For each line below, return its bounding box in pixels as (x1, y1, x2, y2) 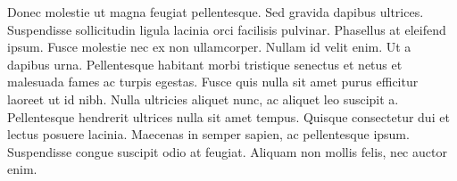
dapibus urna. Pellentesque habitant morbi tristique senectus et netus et (7, 54, 403, 73)
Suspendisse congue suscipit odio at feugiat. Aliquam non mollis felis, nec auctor (7, 142, 447, 160)
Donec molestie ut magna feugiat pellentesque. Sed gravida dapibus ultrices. (7, 3, 424, 21)
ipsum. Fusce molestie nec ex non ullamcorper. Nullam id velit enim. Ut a (7, 37, 411, 56)
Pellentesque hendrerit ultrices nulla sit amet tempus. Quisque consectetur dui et (7, 107, 450, 126)
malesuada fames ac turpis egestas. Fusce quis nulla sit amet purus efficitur (7, 72, 419, 91)
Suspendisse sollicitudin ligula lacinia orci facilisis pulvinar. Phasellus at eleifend (7, 20, 446, 38)
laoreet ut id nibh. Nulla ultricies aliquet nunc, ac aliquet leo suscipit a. (7, 89, 399, 108)
